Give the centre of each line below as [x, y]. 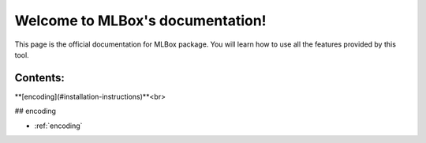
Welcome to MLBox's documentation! [141, 21]
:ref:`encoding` [58, 126]
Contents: [39, 78]
